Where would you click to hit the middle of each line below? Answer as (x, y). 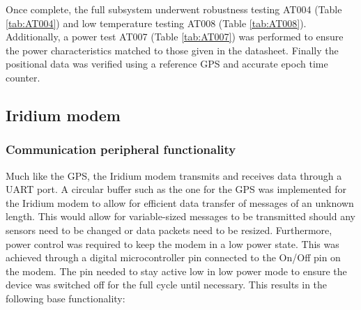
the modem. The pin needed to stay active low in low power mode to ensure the (176, 271)
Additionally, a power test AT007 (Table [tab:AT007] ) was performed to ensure (175, 37)
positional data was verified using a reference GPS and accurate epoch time (167, 64)
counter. (23, 77)
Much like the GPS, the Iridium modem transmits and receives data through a (174, 175)
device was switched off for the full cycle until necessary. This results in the (167, 285)
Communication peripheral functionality (121, 149)
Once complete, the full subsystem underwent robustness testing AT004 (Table (174, 9)
